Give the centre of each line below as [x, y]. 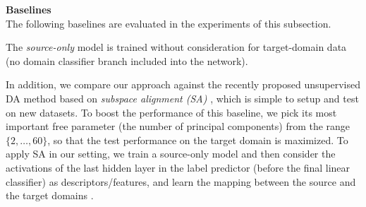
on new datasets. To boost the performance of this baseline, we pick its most [171, 112]
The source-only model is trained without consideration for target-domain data [176, 47]
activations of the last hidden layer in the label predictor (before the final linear [178, 167]
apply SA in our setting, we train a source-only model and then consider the [171, 154]
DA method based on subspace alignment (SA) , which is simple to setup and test [182, 98]
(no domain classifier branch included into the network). [127, 60]
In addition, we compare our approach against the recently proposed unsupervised [183, 84]
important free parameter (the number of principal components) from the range [178, 126]
